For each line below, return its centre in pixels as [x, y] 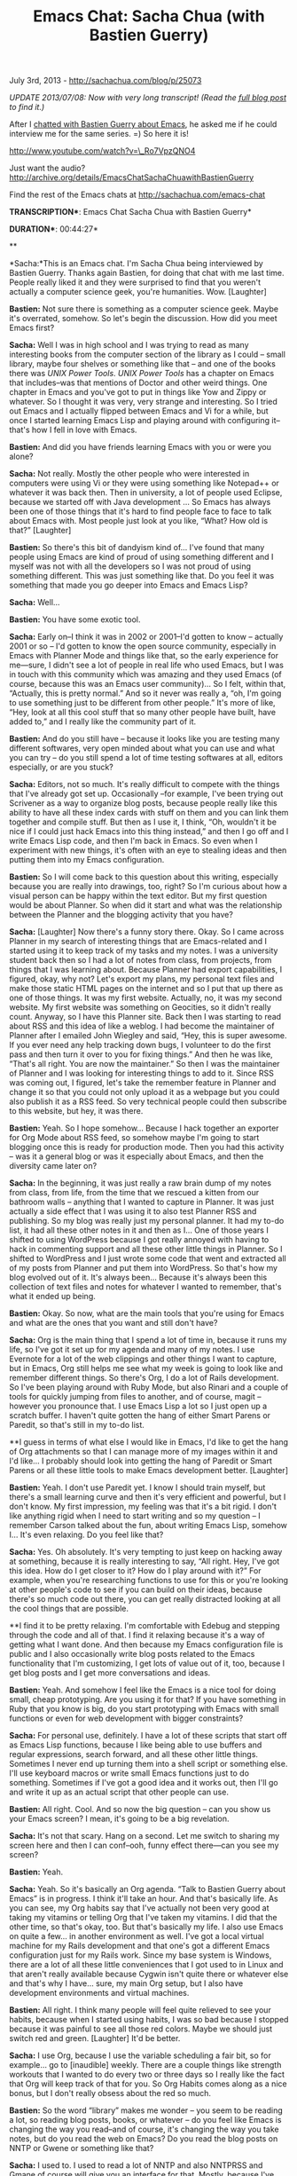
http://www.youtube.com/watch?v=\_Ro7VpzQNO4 [102, 151]
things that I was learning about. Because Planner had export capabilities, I [146, 970]
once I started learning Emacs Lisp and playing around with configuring [140, 421]
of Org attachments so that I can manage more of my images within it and [143, 1452]
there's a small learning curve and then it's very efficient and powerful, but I [148, 1497]
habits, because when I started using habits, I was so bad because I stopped [149, 2020]
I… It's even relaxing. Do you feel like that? [86, 1535]
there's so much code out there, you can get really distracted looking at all [145, 1599]
